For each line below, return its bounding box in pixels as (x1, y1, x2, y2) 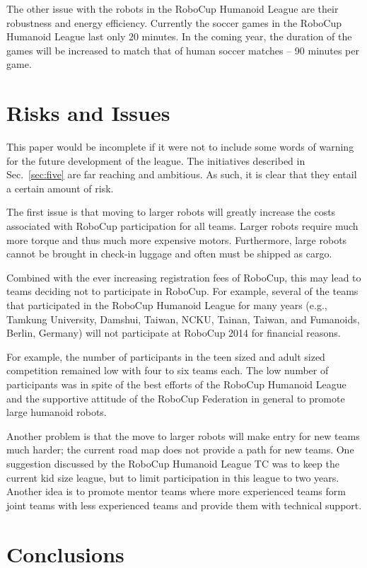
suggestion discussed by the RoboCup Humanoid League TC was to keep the (6, 456, 339, 470)
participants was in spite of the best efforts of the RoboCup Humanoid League (6, 377, 346, 391)
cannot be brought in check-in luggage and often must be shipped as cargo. (6, 246, 332, 261)
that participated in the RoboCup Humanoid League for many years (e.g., (6, 298, 327, 313)
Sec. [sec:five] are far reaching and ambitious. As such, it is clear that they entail (6, 167, 357, 182)
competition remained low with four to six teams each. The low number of (6, 363, 329, 378)
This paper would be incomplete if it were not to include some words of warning (6, 139, 354, 154)
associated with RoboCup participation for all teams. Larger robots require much (6, 219, 359, 233)
